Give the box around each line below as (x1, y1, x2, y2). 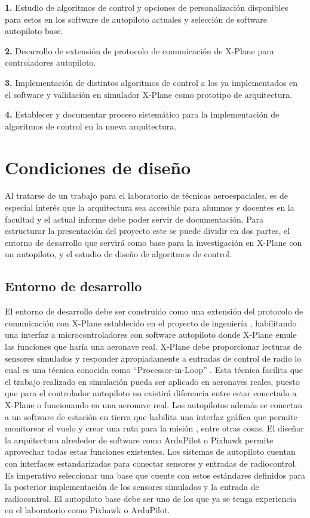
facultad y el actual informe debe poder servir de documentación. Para (5, 212, 263, 225)
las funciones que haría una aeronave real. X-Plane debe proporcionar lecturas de (5, 340, 302, 353)
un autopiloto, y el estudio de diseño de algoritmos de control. (5, 248, 232, 260)
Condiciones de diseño (5, 155, 191, 179)
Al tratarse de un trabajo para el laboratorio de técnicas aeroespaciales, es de (5, 189, 288, 202)
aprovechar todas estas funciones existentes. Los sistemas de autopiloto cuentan (5, 445, 296, 458)
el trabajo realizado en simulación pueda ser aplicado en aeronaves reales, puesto (5, 375, 300, 387)
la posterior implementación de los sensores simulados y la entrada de (5, 480, 259, 493)
